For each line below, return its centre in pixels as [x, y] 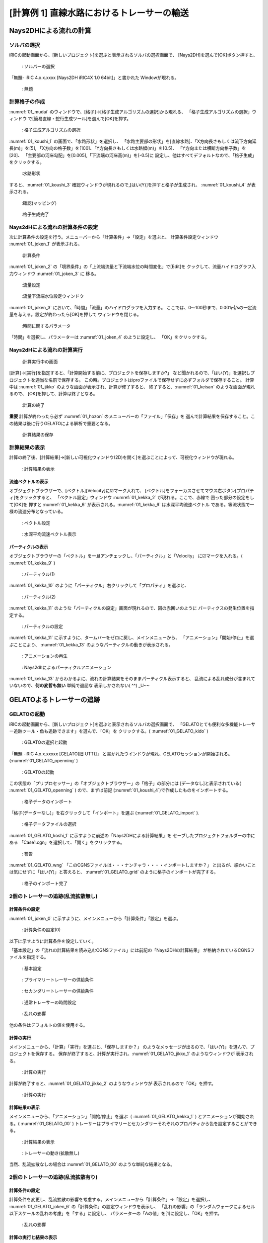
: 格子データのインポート [47, 801]
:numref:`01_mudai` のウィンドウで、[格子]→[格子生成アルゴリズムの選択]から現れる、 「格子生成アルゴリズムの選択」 [131, 111]
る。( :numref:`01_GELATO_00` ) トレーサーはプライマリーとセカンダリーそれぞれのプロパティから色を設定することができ [133, 1123]
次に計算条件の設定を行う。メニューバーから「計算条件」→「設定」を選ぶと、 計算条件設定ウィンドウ [114, 237]
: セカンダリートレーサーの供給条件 [58, 991]
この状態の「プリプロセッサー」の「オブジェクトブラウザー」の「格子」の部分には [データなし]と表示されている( [125, 783]
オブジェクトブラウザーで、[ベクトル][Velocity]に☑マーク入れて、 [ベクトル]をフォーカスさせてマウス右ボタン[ [123, 490]
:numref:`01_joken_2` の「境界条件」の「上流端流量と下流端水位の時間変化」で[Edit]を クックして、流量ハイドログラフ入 [133, 266]
